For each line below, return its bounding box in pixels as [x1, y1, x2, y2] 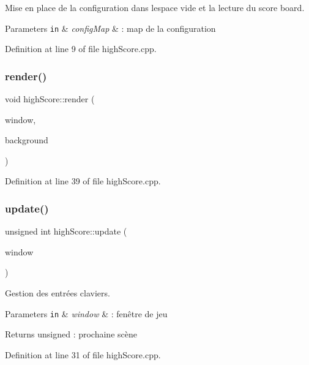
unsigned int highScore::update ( [5, 225, 127, 238]
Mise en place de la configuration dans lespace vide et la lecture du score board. [5, 1, 305, 13]
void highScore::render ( [5, 92, 95, 105]
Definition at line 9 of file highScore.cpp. [5, 42, 157, 55]
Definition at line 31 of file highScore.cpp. [5, 348, 161, 361]
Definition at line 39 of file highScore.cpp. [5, 175, 161, 187]
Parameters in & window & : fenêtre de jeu [5, 307, 168, 320]
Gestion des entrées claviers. [5, 287, 110, 299]
